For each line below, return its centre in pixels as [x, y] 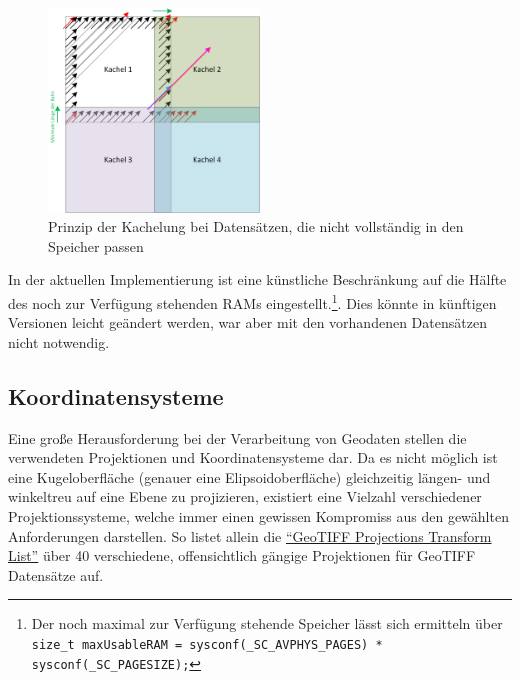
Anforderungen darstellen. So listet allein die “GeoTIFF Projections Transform [250, 535]
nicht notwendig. [59, 341]
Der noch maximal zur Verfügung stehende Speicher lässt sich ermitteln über [267, 623]
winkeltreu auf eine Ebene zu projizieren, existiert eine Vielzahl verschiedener [245, 496]
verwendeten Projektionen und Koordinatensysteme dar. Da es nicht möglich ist [253, 457]
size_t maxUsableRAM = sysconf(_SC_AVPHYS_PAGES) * [207, 644]
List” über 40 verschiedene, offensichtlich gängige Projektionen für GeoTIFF [242, 555]
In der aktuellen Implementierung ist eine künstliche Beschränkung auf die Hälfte [257, 279]
